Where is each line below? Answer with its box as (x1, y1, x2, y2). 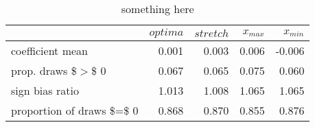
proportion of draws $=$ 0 (11, 102, 139, 118)
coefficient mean (11, 43, 88, 58)
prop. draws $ (11, 62, 77, 78)
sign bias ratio (11, 82, 79, 98)
